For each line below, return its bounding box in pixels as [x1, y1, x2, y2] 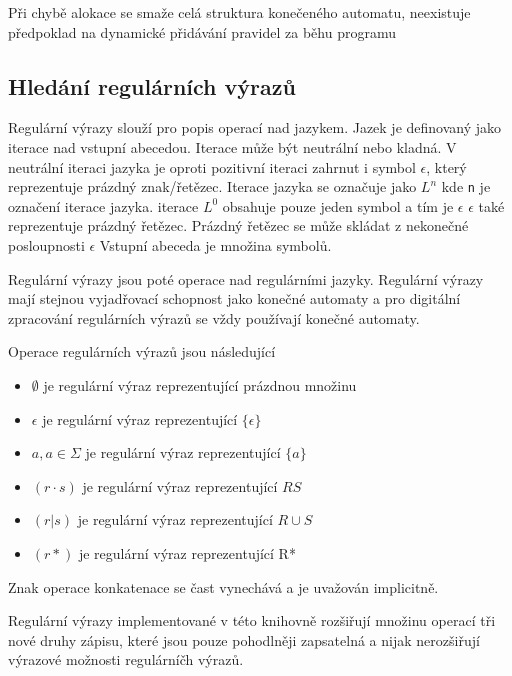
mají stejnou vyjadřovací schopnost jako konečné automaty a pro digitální [8, 288, 461, 309]
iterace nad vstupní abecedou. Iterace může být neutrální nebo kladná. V [8, 136, 457, 157]
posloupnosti [8, 235, 85, 256]
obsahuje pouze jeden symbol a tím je [222, 195, 454, 216]
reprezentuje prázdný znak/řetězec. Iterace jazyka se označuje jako [8, 176, 417, 197]
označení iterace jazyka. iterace [8, 195, 199, 216]
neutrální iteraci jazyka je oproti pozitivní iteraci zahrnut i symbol [8, 156, 416, 177]
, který [426, 156, 467, 177]
